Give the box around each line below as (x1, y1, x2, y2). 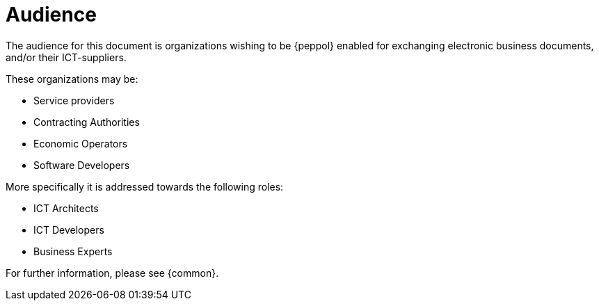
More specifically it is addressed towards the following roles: (6, 180, 284, 193)
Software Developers (33, 159, 130, 171)
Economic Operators (33, 137, 128, 150)
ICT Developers (33, 223, 104, 236)
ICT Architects (33, 202, 99, 214)
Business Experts (33, 245, 113, 257)
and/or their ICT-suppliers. (6, 51, 127, 63)
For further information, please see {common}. (6, 266, 219, 279)
